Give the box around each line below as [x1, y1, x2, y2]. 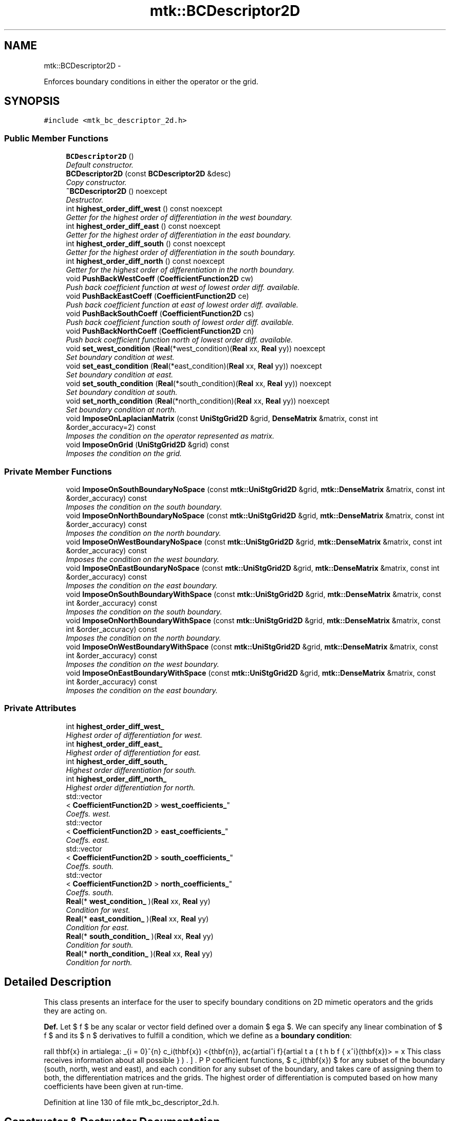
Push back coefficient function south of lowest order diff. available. [66, 318, 294, 327]
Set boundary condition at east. [66, 370, 174, 379]
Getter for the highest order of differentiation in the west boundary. [66, 213, 293, 222]
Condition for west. [66, 905, 130, 914]
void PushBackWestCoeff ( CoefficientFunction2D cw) [66, 274, 254, 283]
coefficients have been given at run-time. [44, 1081, 183, 1091]
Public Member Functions [4, 133, 108, 143]
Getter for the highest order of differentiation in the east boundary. [66, 230, 291, 240]
